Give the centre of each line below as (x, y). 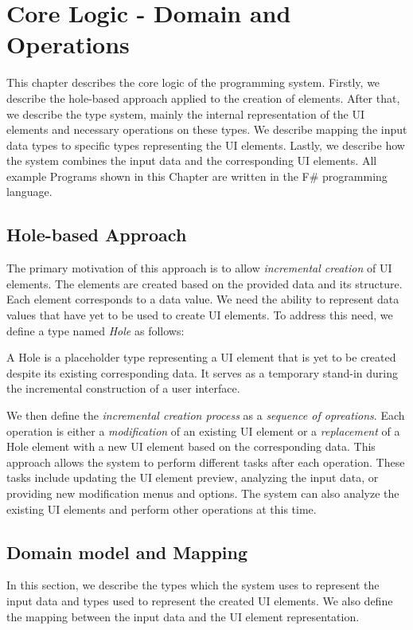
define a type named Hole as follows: (95, 330)
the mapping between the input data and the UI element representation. (183, 616)
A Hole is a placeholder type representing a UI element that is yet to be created (201, 357)
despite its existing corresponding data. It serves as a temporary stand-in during (203, 372)
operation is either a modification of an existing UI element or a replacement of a (203, 430)
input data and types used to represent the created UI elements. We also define (200, 600)
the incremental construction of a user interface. (123, 388)
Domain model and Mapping (127, 552)
